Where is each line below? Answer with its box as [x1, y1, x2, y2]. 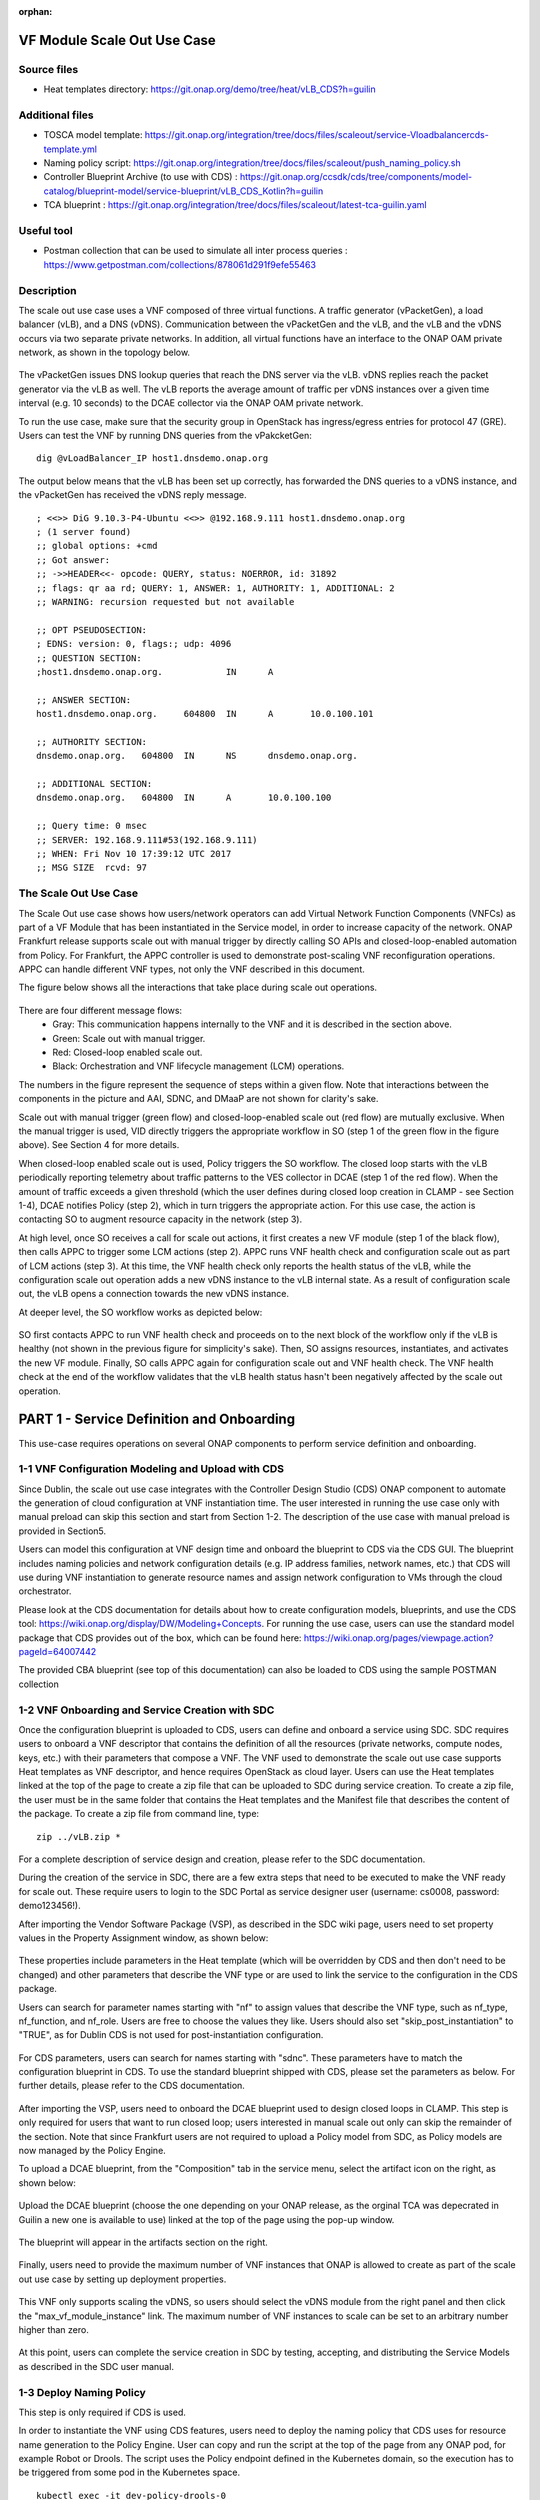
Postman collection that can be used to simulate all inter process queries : [43, 245, 349, 257]
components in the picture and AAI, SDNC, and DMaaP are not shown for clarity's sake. [18, 1093, 379, 1105]
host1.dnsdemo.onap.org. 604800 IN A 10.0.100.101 [36, 708, 374, 720]
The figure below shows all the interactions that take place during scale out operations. [18, 981, 378, 994]
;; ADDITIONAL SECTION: [36, 778, 153, 790]
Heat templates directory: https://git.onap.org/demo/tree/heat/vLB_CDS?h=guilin [43, 83, 377, 95]
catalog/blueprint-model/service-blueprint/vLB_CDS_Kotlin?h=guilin [43, 185, 324, 197]
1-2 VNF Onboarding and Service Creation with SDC [18, 1703, 275, 1717]
